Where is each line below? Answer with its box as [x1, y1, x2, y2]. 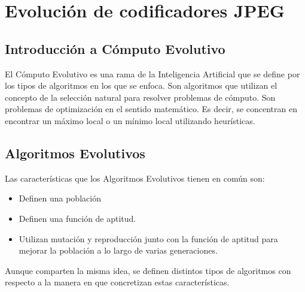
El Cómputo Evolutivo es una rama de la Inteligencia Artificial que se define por [5, 67, 300, 80]
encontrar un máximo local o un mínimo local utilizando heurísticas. [5, 114, 255, 127]
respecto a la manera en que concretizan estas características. [5, 276, 230, 288]
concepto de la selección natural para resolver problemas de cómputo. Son [5, 91, 276, 103]
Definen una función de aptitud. [19, 212, 136, 224]
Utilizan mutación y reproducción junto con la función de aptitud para [19, 232, 278, 245]
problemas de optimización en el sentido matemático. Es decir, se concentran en [5, 103, 298, 115]
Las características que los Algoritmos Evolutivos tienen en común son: [5, 171, 265, 184]
